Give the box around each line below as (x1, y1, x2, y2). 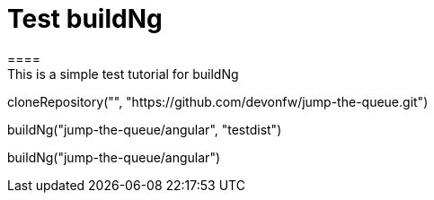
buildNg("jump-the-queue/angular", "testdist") (7, 121, 282, 137)
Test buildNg (7, 4, 163, 34)
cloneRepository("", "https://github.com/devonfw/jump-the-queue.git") (7, 93, 429, 109)
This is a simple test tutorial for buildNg (7, 65, 239, 82)
